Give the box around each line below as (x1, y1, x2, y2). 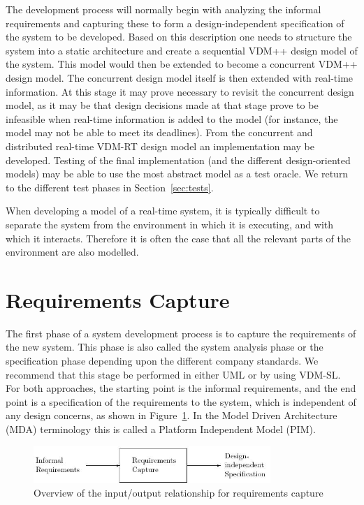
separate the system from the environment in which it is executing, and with (6, 217, 334, 231)
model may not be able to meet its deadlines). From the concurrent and (6, 125, 313, 140)
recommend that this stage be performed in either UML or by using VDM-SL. (6, 367, 341, 381)
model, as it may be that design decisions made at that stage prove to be (6, 98, 319, 112)
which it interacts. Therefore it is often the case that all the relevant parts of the (6, 230, 351, 245)
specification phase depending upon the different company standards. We (6, 353, 319, 367)
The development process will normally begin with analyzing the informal (6, 2, 321, 16)
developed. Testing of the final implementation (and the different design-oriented (6, 152, 351, 167)
